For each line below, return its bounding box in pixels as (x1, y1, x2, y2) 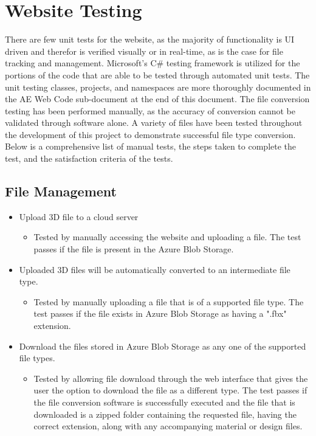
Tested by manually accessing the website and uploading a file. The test (33, 230, 301, 243)
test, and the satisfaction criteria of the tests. (5, 152, 173, 165)
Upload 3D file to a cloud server (19, 210, 139, 223)
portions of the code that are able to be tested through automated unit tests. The (5, 68, 310, 81)
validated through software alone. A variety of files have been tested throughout (5, 116, 303, 129)
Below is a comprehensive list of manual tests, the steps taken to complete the (5, 140, 297, 153)
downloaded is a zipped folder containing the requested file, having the (33, 407, 297, 420)
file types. (19, 351, 55, 364)
